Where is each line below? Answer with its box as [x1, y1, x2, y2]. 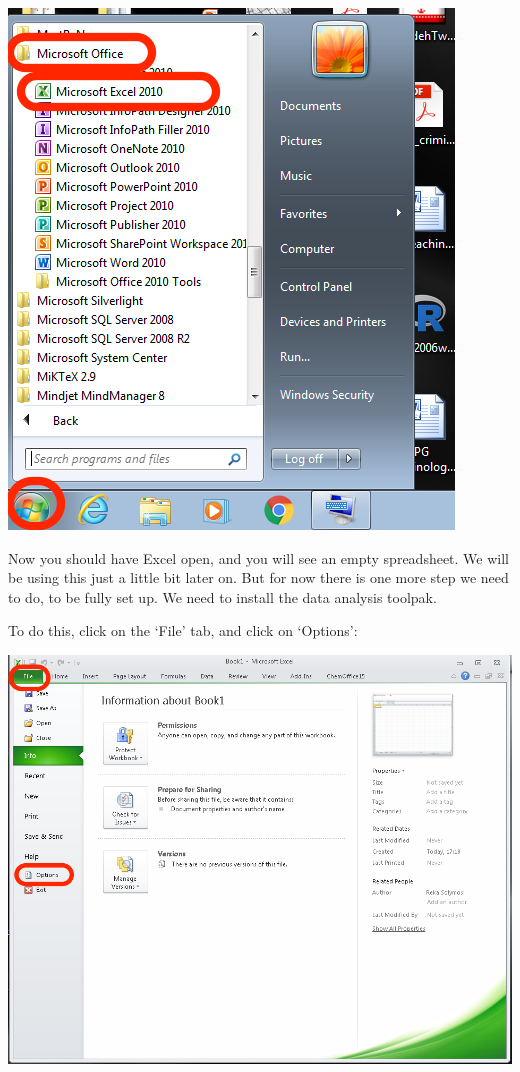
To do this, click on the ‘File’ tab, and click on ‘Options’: [8, 620, 358, 641]
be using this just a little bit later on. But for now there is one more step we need [8, 567, 509, 588]
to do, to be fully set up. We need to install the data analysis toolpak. [8, 586, 437, 607]
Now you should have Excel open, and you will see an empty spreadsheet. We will [8, 547, 510, 568]
